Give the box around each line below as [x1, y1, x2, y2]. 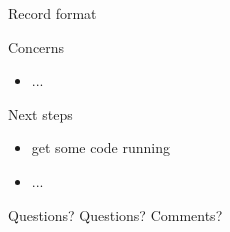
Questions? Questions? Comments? [8, 204, 223, 225]
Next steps [8, 103, 73, 124]
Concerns [8, 36, 65, 57]
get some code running [31, 137, 170, 158]
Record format [8, 3, 97, 23]
